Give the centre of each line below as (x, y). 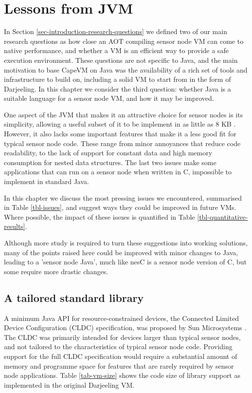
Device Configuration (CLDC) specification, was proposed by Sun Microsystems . (125, 327)
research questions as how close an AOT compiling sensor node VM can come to (124, 41)
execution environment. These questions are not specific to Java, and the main (121, 60)
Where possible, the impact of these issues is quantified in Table (99, 216)
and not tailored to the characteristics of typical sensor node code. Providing (118, 346)
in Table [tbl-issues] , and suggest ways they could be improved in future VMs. (120, 207)
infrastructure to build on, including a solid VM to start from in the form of (117, 79)
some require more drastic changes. (56, 271)
